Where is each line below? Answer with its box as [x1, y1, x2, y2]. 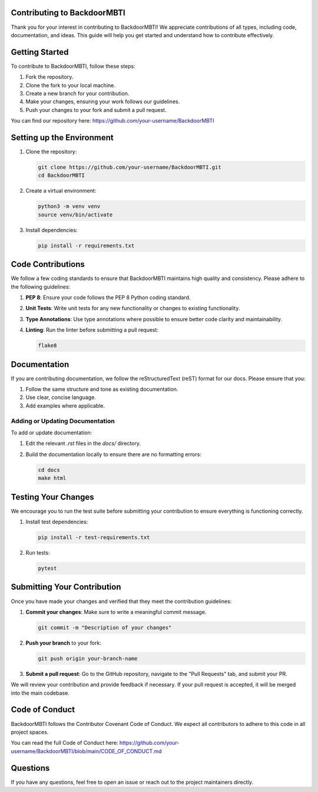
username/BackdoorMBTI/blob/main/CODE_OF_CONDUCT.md [11, 747, 162, 754]
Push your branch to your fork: [25, 639, 101, 646]
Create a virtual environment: [25, 187, 97, 194]
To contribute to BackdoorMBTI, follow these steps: [11, 62, 135, 70]
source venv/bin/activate [38, 211, 113, 218]
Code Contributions [11, 259, 85, 269]
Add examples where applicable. [25, 402, 105, 409]
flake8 [38, 342, 57, 349]
